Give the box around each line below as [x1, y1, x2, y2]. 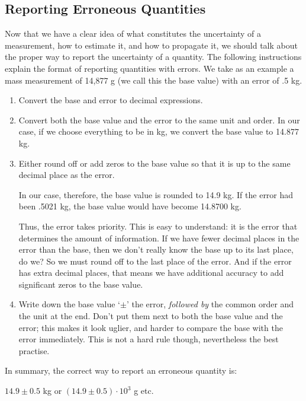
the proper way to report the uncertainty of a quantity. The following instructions [5, 50, 302, 63]
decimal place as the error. [18, 168, 115, 181]
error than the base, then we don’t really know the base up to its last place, [18, 243, 294, 256]
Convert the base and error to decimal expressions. [18, 94, 203, 106]
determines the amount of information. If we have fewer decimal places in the [18, 231, 299, 244]
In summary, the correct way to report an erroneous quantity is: [5, 364, 237, 377]
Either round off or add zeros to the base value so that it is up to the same [18, 157, 291, 169]
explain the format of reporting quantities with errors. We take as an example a [5, 62, 294, 74]
